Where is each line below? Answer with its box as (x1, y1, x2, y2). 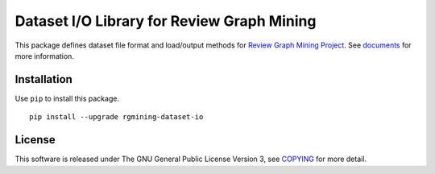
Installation (14, 72, 72, 86)
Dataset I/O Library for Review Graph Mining (14, 12, 317, 30)
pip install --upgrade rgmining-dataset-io (29, 113, 204, 122)
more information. (14, 51, 74, 60)
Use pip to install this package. (14, 93, 120, 103)
